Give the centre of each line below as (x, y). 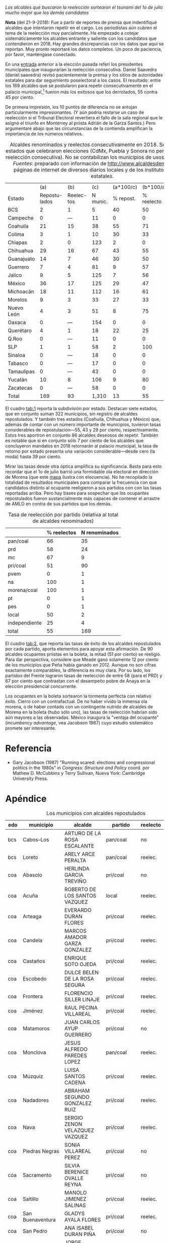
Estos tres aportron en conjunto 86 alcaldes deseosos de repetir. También (82, 435)
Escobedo (34, 979)
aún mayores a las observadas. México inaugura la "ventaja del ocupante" (82, 717)
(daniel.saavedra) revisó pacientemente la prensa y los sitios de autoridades (84, 75)
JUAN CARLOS (82, 1022)
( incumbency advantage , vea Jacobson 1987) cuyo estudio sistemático (79, 722)
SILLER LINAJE (82, 999)
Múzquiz (33, 1076)
